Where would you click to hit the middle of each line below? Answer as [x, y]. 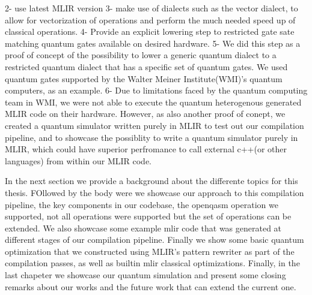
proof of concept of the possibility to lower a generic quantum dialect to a [141, 55]
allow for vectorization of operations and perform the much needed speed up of [150, 19]
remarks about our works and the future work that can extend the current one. [151, 286]
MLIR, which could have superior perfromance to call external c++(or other [146, 149]
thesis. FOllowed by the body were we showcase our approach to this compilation [154, 192]
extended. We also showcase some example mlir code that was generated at [143, 228]
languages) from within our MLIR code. [78, 160]
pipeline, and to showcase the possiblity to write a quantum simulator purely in [151, 137]
